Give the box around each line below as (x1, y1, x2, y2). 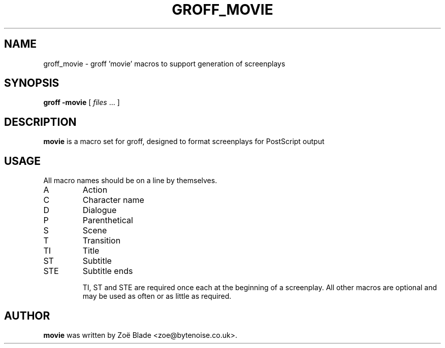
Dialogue (82, 205, 117, 216)
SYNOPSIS (4, 77, 59, 90)
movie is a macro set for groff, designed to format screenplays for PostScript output (43, 137, 325, 146)
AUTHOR (4, 309, 50, 322)
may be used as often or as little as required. (82, 292, 232, 301)
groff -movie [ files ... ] (43, 98, 120, 107)
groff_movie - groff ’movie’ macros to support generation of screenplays (43, 59, 285, 68)
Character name (82, 195, 144, 205)
